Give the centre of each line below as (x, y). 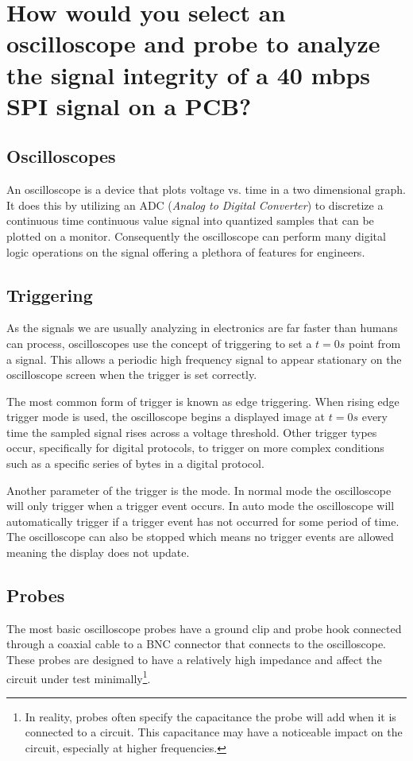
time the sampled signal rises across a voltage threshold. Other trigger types (192, 432)
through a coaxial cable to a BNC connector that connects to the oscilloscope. (197, 644)
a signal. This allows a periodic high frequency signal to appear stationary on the (204, 359)
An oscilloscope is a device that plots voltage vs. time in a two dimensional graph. (206, 189)
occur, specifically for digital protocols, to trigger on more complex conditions (195, 448)
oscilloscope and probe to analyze (193, 43)
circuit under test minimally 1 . (79, 677)
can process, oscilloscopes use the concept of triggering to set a (159, 343)
